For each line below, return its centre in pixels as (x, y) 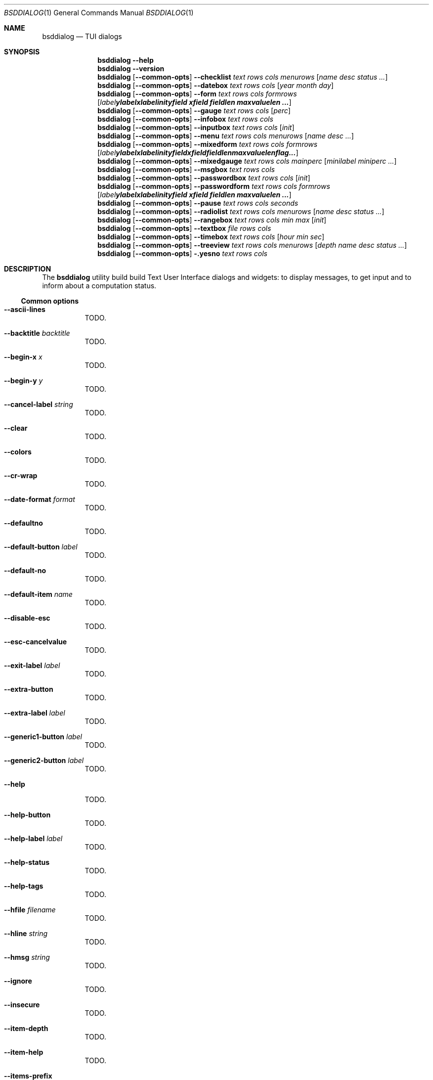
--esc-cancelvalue (36, 642)
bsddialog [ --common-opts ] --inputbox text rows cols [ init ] (196, 127)
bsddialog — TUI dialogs (82, 36)
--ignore (18, 981)
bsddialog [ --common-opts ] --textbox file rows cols (184, 228)
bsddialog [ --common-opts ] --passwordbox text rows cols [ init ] (204, 178)
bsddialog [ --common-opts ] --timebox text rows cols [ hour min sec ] (211, 237)
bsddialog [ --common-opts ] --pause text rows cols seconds (198, 203)
